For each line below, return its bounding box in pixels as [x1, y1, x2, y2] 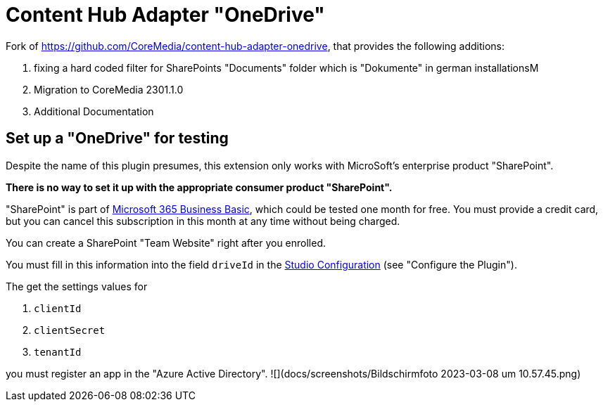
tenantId [34, 346, 82, 358]
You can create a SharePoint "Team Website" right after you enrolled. [6, 236, 326, 249]
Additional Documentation [34, 105, 154, 117]
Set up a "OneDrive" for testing [6, 129, 229, 148]
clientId [34, 302, 82, 314]
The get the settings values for [6, 280, 148, 292]
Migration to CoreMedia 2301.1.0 [34, 83, 184, 96]
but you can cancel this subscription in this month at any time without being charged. [6, 214, 400, 227]
